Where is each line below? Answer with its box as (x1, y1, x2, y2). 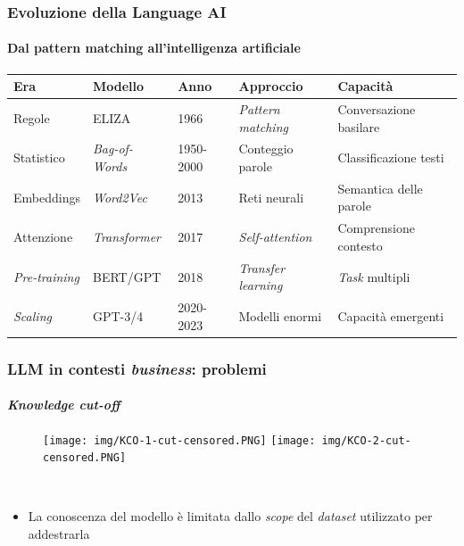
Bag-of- (92, 139, 133, 158)
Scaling (13, 306, 52, 325)
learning (238, 276, 283, 294)
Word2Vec (92, 187, 148, 206)
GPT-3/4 (92, 306, 144, 325)
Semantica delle (337, 178, 423, 197)
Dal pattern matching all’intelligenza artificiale (7, 38, 301, 57)
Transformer (92, 227, 162, 246)
